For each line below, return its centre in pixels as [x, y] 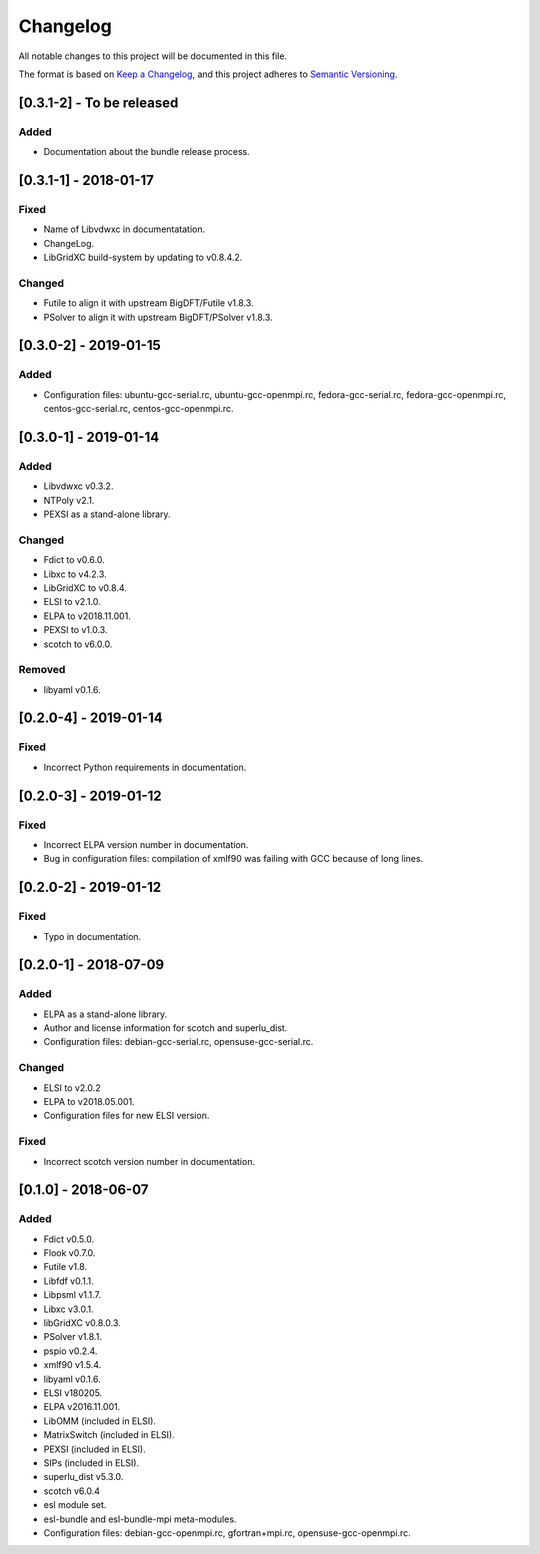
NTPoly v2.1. [69, 500]
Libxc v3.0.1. [68, 1309]
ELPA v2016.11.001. [82, 1407]
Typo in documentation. [92, 936]
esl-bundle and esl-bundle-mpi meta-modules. [140, 1519]
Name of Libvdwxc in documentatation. [124, 229]
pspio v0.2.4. [70, 1351]
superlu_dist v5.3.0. [83, 1477]
